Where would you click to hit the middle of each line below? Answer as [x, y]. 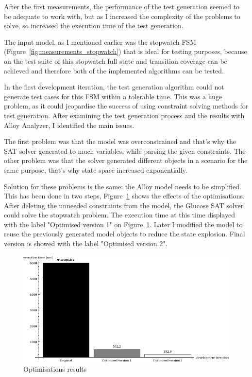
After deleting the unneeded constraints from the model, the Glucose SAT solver [124, 205]
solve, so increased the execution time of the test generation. [94, 26]
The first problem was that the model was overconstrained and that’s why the [120, 141]
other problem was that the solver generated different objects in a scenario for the [126, 160]
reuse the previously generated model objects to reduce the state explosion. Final [125, 234]
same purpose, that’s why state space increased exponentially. [96, 170]
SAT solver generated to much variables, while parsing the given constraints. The [125, 151]
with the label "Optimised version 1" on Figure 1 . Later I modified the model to [123, 224]
